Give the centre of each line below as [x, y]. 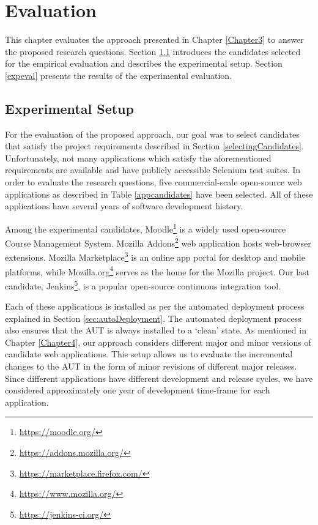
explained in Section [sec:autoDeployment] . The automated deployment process [153, 318]
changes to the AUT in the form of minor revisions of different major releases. [151, 366]
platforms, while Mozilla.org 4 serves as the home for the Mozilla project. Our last [157, 270]
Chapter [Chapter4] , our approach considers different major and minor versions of [158, 342]
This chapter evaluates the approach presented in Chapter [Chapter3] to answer [154, 39]
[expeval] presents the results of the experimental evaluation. [119, 75]
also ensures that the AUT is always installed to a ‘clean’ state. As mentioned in [156, 330]
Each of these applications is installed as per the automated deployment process [155, 306]
